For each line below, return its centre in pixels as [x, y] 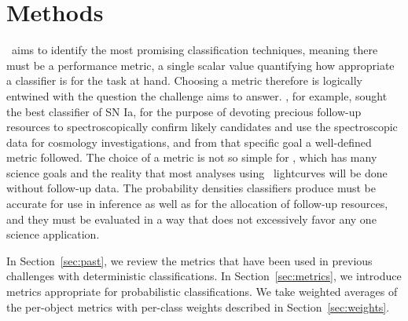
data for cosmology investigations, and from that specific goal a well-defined [189, 142]
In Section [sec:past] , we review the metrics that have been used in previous [189, 260]
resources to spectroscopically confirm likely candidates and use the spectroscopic [202, 127]
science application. [53, 234]
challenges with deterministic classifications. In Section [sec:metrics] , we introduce [204, 276]
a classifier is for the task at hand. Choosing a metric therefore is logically [184, 80]
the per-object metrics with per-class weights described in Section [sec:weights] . [198, 306]
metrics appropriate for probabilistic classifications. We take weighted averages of [202, 292]
